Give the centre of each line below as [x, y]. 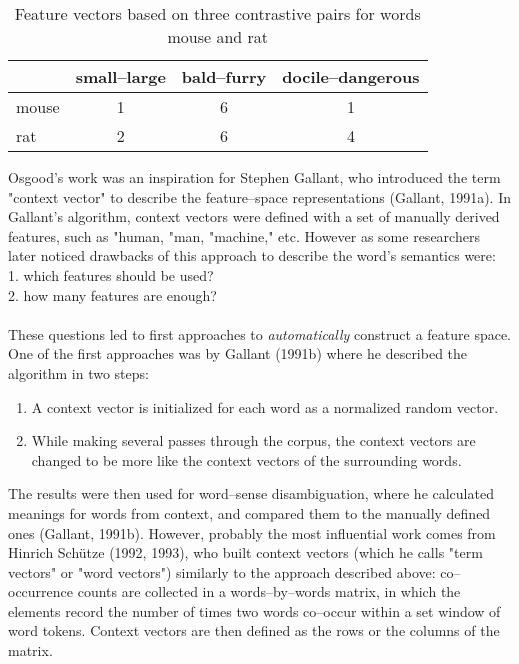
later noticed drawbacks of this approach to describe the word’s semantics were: [252, 255]
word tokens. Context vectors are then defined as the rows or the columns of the [254, 630]
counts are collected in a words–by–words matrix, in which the [269, 591]
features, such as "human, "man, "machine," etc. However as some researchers [244, 235]
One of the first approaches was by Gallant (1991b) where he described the [238, 353]
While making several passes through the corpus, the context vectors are [253, 440]
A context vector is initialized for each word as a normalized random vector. [265, 406]
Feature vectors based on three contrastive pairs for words [217, 13]
